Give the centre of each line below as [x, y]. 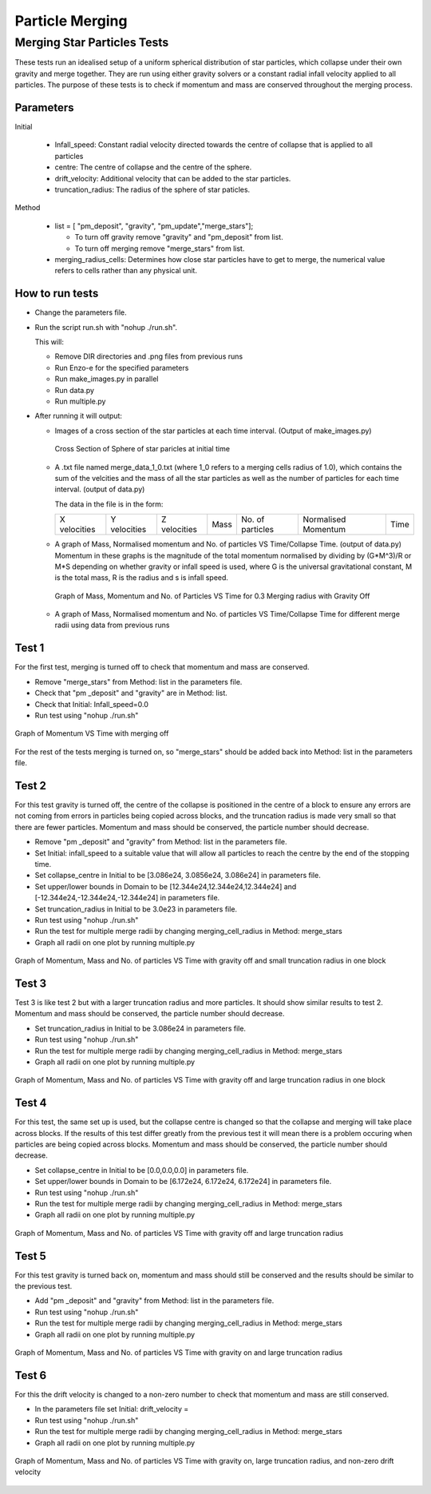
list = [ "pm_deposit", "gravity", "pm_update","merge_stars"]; [154, 226]
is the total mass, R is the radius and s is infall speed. [142, 578]
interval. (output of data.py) [100, 489]
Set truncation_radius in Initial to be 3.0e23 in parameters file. [136, 909]
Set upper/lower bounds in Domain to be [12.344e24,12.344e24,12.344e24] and [166, 886]
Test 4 [31, 1103]
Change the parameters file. [81, 312]
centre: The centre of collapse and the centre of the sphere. [153, 167]
